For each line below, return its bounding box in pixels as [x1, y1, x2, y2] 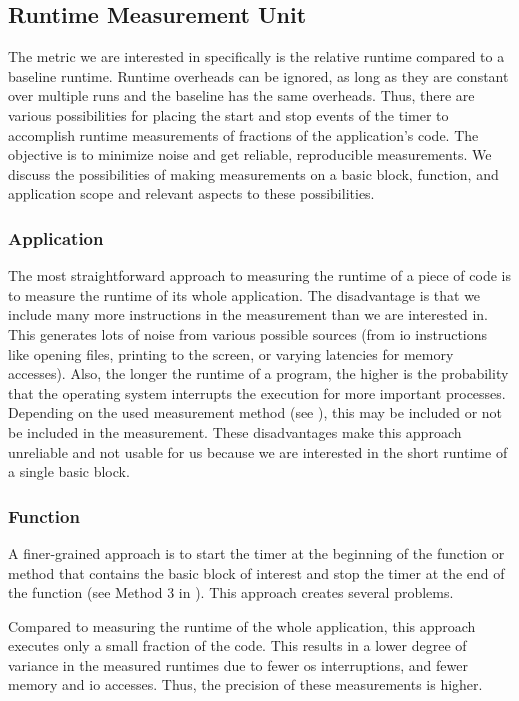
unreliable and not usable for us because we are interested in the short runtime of [8, 441, 508, 462]
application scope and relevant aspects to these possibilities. [8, 183, 375, 204]
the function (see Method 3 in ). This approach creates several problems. [8, 582, 454, 603]
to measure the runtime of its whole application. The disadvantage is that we [8, 284, 481, 305]
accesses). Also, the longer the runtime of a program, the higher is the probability [8, 363, 509, 384]
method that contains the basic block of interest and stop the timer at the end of [8, 562, 505, 583]
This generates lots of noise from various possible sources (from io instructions [8, 323, 488, 344]
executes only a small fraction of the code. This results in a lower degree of [8, 635, 467, 656]
